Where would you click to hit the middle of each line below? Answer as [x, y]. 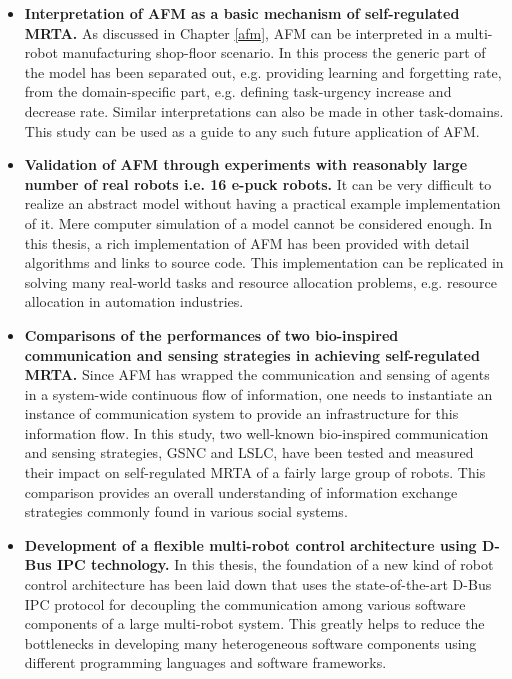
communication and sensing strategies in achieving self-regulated [252, 354]
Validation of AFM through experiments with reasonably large [246, 164]
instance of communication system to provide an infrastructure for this [241, 413]
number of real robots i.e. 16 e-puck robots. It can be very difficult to [258, 183]
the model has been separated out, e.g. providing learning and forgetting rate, [263, 71]
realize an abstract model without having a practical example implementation [262, 203]
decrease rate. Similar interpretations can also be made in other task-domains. [264, 110]
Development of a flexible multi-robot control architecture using [250, 544]
